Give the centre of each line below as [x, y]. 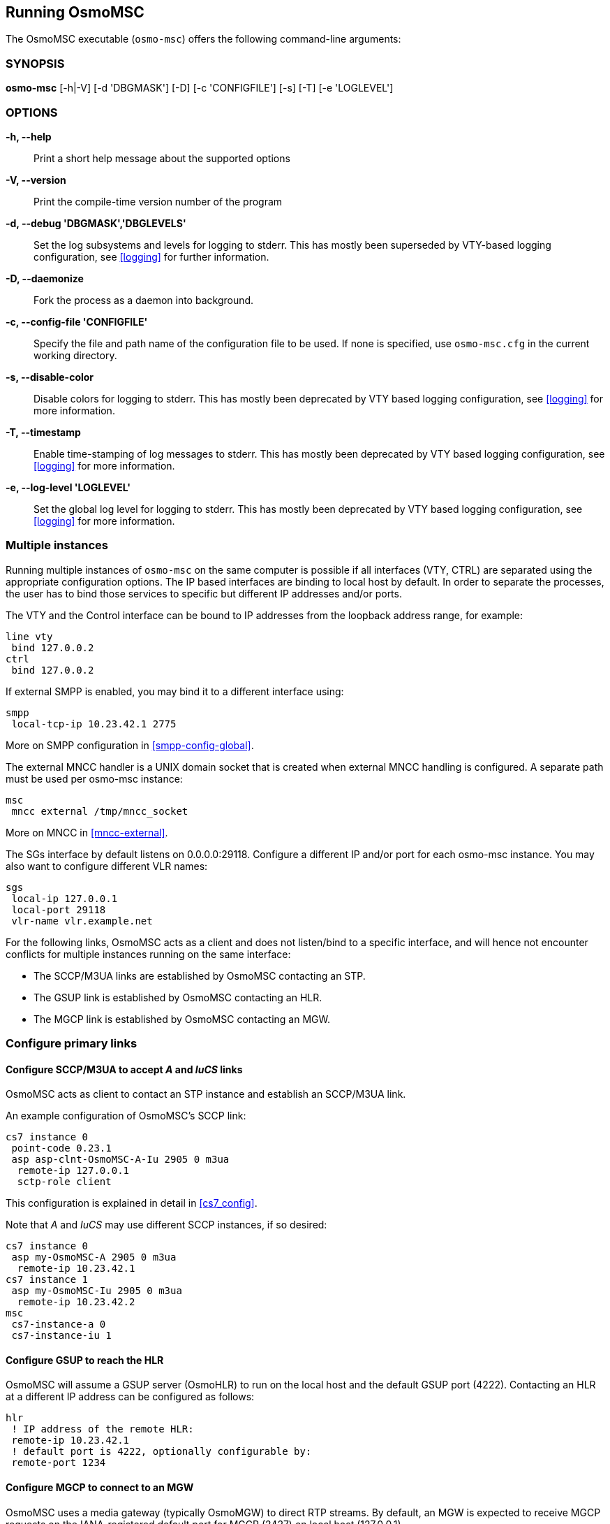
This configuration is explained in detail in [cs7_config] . [132, 1203]
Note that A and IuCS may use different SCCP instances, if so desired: [166, 1225]
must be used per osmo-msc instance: [94, 778]
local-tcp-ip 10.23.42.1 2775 [94, 724]
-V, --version [36, 180]
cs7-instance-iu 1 [61, 1336]
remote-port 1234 [59, 1463]
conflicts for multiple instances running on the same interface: [148, 954]
